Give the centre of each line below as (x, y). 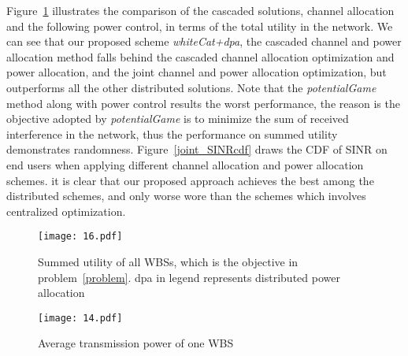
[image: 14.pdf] (80, 318)
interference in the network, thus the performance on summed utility (172, 133)
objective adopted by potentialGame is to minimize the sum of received (178, 119)
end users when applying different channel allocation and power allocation (185, 164)
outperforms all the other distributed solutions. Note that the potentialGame (191, 87)
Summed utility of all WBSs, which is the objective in (168, 261)
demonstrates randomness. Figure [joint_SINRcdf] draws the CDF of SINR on (197, 149)
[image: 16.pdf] (80, 237)
